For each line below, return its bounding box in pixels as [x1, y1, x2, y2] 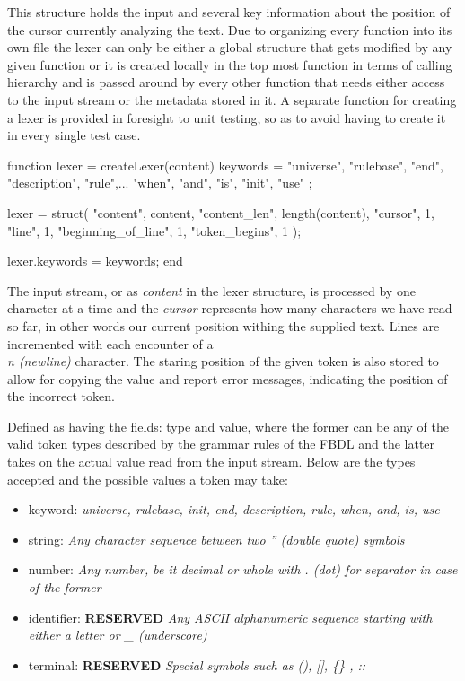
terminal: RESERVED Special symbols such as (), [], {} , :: [28, 655, 366, 674]
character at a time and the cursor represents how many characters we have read [7, 299, 452, 318]
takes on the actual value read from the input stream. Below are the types [7, 452, 416, 471]
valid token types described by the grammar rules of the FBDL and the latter [7, 434, 435, 453]
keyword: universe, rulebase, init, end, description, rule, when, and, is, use [28, 500, 440, 519]
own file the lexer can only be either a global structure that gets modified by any [7, 38, 452, 57]
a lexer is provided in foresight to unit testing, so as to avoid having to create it [7, 108, 446, 127]
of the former [28, 578, 101, 597]
